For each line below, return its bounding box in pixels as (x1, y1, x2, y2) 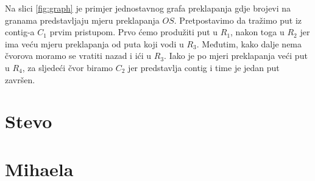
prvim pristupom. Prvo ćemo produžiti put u (49, 26, 218, 38)
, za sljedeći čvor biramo (22, 61, 113, 73)
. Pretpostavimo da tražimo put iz (174, 13, 302, 26)
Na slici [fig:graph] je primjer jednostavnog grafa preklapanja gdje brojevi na (5, 2, 291, 14)
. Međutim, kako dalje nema (196, 37, 302, 50)
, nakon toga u (230, 26, 285, 38)
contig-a (5, 26, 35, 38)
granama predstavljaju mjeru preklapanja (5, 13, 160, 26)
